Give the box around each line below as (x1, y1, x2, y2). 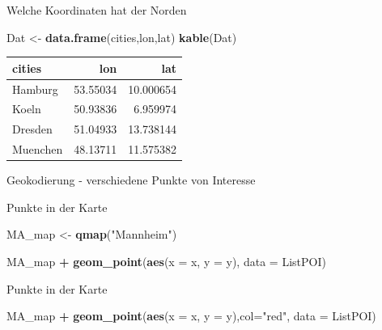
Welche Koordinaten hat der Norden (6, 2, 187, 18)
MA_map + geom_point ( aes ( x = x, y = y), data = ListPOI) (6, 252, 326, 269)
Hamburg (12, 80, 58, 97)
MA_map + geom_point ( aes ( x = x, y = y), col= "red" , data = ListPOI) (6, 307, 376, 324)
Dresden (12, 121, 53, 137)
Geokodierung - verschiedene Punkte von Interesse (6, 171, 256, 188)
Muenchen (12, 141, 63, 158)
